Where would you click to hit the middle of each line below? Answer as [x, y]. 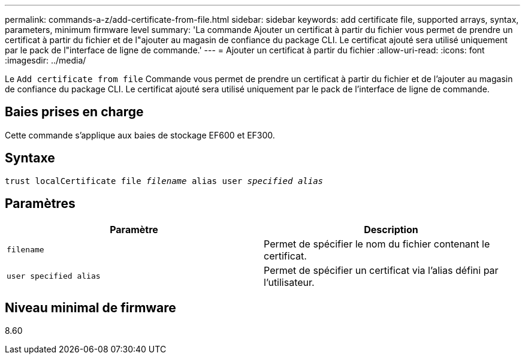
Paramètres [40, 204]
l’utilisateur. [289, 282]
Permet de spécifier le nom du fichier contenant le [377, 244]
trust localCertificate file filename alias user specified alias [164, 181]
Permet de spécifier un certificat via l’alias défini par [381, 270]
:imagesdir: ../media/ [46, 60]
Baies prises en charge [74, 112]
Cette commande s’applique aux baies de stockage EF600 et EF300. [140, 135]
